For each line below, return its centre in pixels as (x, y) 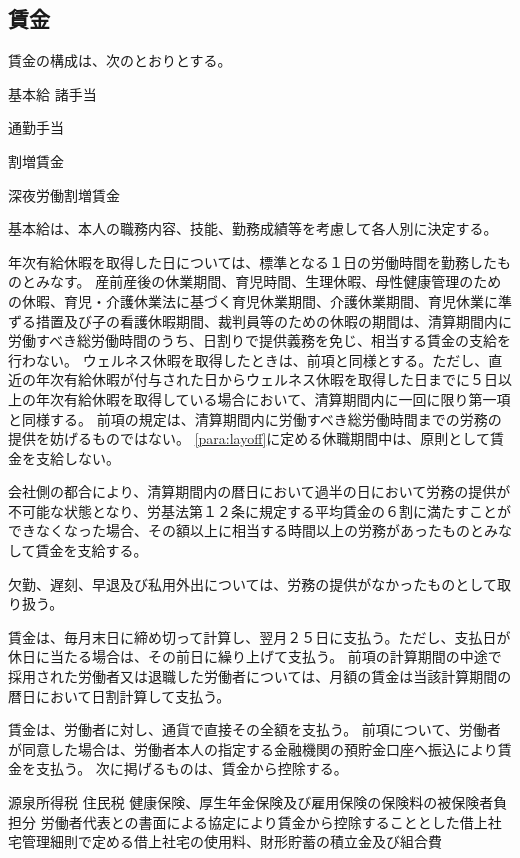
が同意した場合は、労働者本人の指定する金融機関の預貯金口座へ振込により (253, 748)
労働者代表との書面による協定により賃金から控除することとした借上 (264, 821)
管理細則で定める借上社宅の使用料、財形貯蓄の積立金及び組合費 (231, 841)
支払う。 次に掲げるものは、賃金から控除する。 (191, 768)
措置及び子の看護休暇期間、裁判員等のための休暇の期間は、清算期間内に (273, 320)
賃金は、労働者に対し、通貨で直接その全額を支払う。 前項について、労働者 (254, 729)
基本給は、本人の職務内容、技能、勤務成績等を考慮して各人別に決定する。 (253, 228)
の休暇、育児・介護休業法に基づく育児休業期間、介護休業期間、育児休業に (253, 300)
